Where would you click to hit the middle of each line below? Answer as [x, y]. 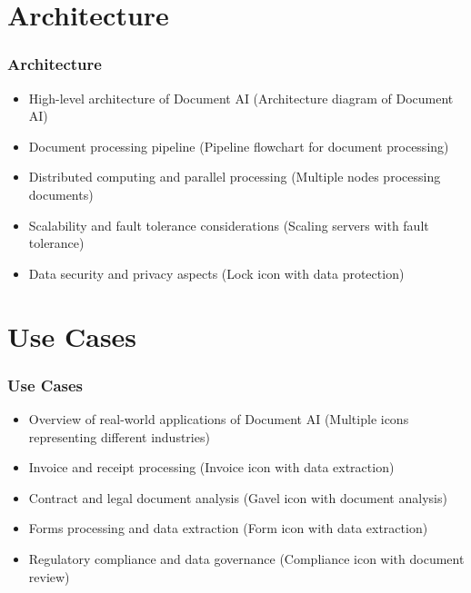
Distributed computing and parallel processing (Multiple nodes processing [235, 177]
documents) [61, 194]
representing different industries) [119, 436]
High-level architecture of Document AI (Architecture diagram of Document [241, 98]
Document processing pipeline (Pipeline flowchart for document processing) [239, 146]
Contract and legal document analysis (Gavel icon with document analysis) [238, 497]
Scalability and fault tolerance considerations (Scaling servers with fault [229, 225]
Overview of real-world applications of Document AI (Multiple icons [219, 418]
